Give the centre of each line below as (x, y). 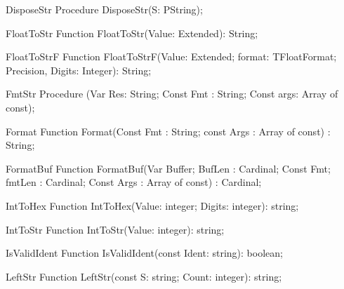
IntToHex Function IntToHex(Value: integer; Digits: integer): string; (152, 205)
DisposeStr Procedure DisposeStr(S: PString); (104, 9)
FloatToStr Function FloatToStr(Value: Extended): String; (132, 33)
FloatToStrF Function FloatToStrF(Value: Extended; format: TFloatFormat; (171, 56)
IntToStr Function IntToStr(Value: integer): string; (115, 229)
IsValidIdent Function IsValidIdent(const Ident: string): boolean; (144, 253)
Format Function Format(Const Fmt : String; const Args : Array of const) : (168, 131)
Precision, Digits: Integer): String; (79, 70)
